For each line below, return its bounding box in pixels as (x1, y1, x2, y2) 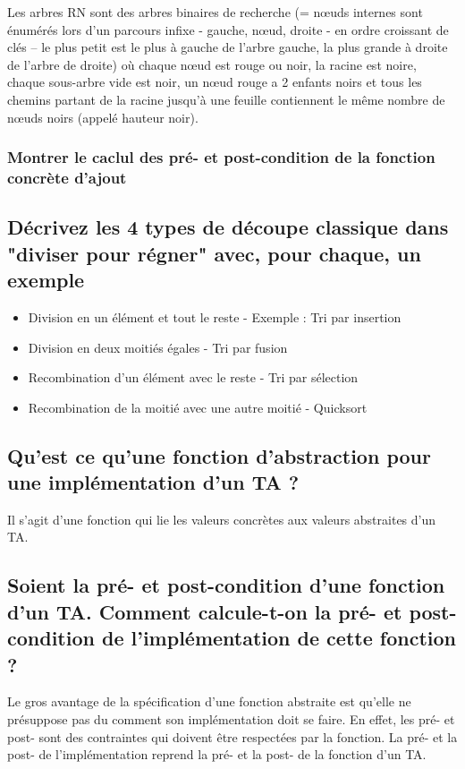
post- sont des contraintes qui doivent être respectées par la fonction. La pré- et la (7, 727, 458, 746)
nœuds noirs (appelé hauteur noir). (7, 107, 199, 126)
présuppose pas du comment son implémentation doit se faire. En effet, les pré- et (7, 710, 455, 729)
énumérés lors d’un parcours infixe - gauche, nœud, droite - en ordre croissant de (7, 20, 449, 38)
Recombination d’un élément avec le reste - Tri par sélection (28, 368, 359, 387)
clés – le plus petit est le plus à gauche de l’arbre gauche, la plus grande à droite (7, 38, 448, 56)
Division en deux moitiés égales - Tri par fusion (28, 338, 288, 356)
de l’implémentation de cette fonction (101, 624, 456, 652)
